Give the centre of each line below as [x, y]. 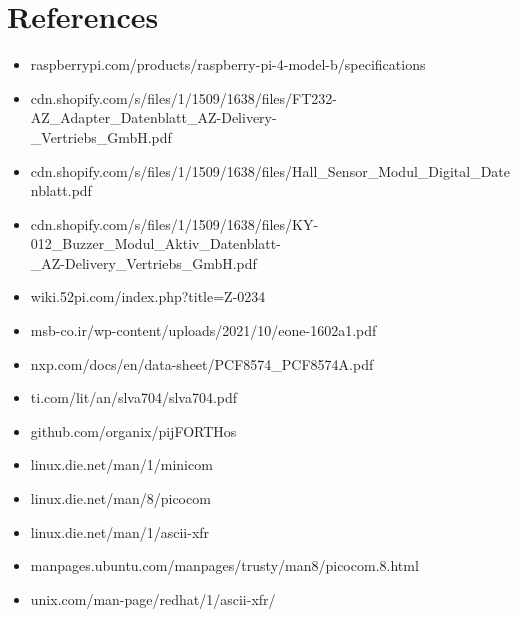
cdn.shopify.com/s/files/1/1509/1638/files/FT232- [183, 97]
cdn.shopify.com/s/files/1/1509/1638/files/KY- [174, 223]
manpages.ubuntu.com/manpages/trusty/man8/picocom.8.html [224, 565]
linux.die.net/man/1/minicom [121, 464]
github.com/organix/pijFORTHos [133, 430]
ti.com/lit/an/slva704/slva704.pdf [134, 397]
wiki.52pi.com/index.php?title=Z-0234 [148, 296]
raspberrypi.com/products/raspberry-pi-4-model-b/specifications [228, 64]
